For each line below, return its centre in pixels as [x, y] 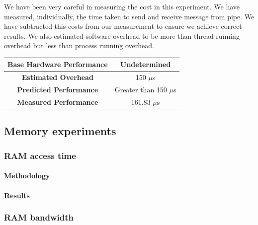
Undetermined [146, 64]
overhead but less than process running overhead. [79, 45]
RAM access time [40, 155]
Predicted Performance [58, 90]
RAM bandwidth [39, 217]
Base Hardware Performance [58, 64]
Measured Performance [58, 102]
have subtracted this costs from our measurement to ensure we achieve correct [123, 26]
